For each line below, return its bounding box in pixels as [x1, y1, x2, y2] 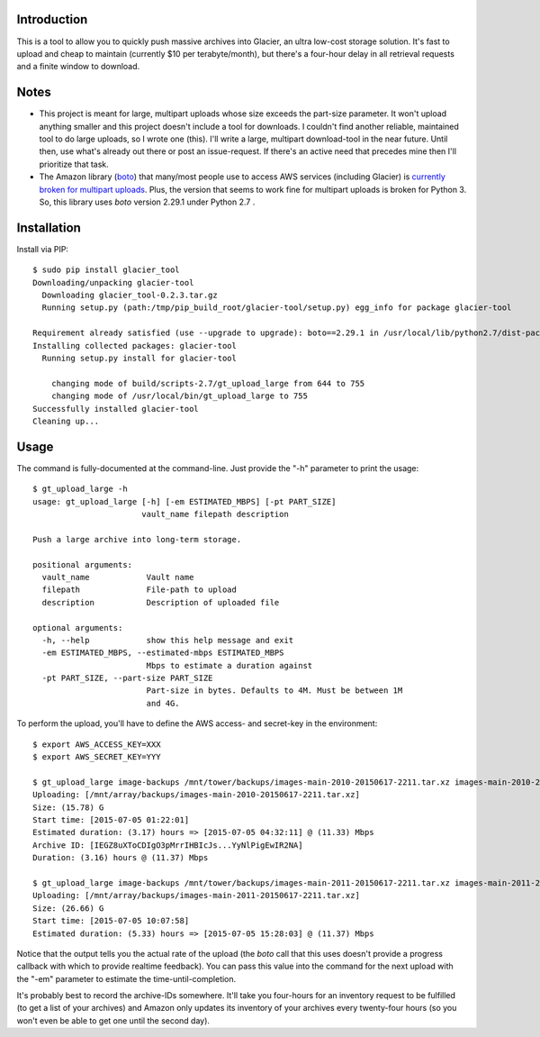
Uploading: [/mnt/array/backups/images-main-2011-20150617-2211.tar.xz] [32, 890, 360, 901]
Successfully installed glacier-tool [32, 404, 200, 414]
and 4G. [146, 698, 180, 708]
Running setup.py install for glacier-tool [41, 352, 238, 363]
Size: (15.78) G [32, 802, 104, 813]
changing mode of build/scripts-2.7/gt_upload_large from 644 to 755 [50, 378, 365, 388]
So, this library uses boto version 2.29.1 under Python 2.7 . [39, 196, 256, 207]
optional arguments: [32, 623, 123, 632]
